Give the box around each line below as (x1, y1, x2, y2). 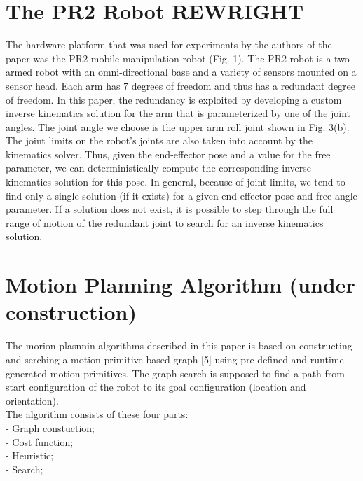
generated (6, 365, 48, 380)
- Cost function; (6, 434, 74, 449)
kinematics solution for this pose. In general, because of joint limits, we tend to (6, 174, 345, 189)
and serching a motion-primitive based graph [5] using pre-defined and (6, 351, 308, 366)
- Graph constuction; (6, 420, 95, 435)
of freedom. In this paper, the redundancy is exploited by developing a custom (6, 92, 342, 106)
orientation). (6, 393, 59, 407)
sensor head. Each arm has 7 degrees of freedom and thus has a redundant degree (6, 78, 356, 92)
